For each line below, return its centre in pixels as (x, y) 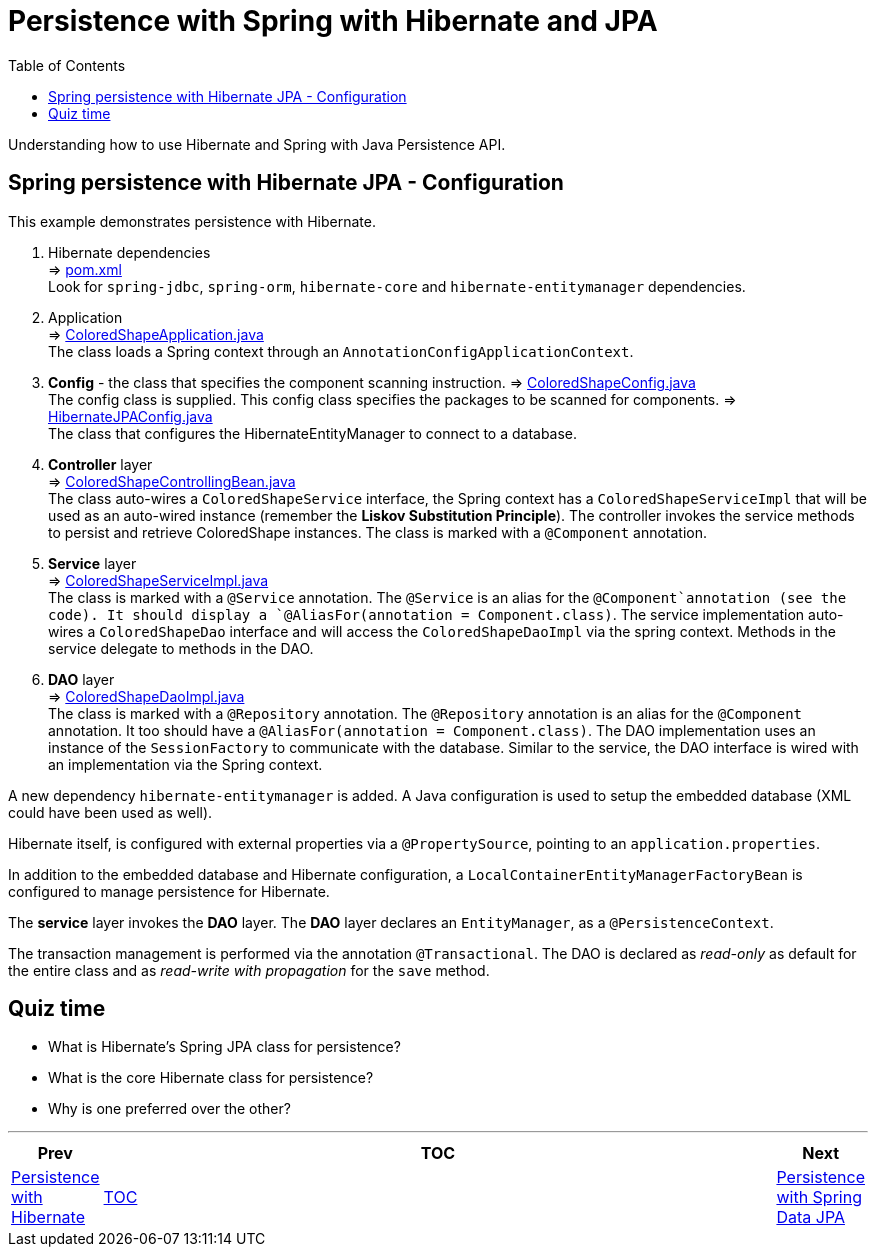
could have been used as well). (110, 812)
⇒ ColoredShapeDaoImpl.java (146, 696)
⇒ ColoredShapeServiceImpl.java (158, 580)
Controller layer (100, 464)
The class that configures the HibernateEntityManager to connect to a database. (313, 433)
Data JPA (810, 1217)
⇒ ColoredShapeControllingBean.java (172, 481)
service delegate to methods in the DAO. (181, 648)
